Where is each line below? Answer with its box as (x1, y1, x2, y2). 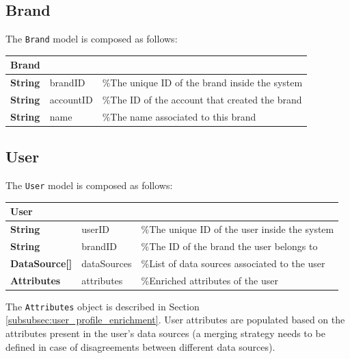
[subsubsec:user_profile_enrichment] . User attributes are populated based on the (5, 312, 345, 327)
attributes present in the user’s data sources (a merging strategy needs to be (5, 326, 325, 341)
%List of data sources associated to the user (141, 256, 325, 270)
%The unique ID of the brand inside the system (102, 75, 303, 90)
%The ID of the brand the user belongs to (141, 239, 318, 253)
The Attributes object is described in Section (5, 299, 200, 313)
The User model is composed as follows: (5, 178, 173, 193)
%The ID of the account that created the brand (102, 92, 302, 107)
